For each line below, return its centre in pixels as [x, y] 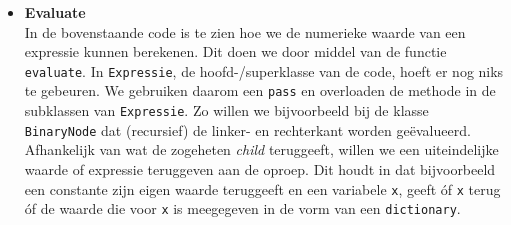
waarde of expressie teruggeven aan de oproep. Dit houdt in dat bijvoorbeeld [260, 169]
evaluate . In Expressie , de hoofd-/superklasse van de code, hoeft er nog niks [264, 70]
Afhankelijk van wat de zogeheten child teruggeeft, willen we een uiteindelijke [261, 149]
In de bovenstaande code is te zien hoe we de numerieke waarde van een [245, 31]
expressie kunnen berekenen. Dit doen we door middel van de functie [235, 51]
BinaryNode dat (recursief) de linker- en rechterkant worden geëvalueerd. [247, 129]
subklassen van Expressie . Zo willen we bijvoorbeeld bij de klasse [226, 110]
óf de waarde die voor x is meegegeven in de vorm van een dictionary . [242, 208]
